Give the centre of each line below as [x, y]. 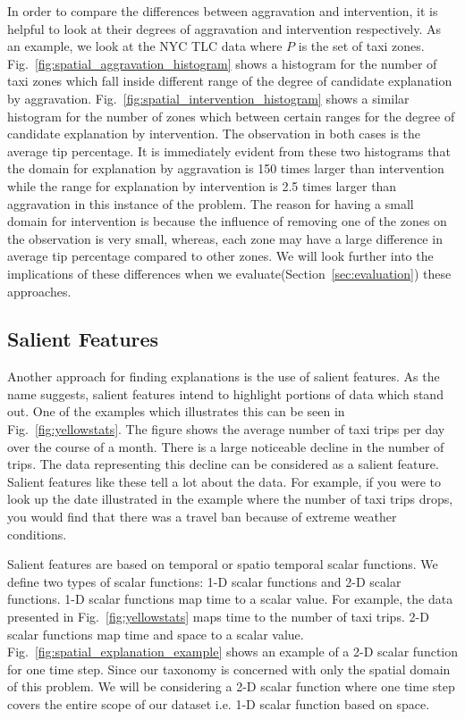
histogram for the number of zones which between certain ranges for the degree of [231, 116]
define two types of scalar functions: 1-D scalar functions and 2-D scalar [204, 581]
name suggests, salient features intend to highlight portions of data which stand [225, 393]
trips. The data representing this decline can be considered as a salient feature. [223, 464]
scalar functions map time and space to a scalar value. [156, 634]
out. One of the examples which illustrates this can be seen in [176, 411]
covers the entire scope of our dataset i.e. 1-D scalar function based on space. [219, 703]
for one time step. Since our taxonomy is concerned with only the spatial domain [229, 669]
